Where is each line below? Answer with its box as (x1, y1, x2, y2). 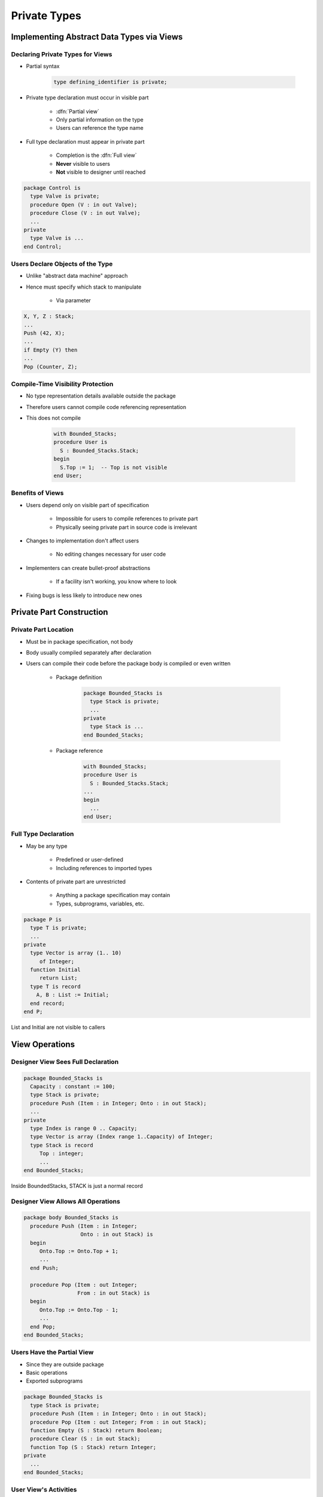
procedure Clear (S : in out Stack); (30, 1435, 141, 1443)
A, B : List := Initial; (36, 992, 109, 998)
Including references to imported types (56, 864, 153, 871)
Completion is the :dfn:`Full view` (56, 151, 137, 159)
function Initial (30, 966, 81, 973)
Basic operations (26, 1369, 68, 1377)
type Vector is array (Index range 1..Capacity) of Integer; (30, 1134, 214, 1140)
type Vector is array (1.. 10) (30, 950, 122, 956)
